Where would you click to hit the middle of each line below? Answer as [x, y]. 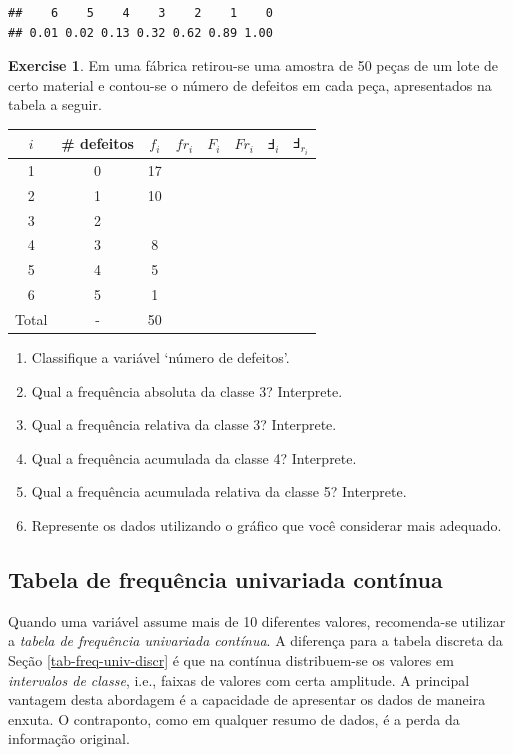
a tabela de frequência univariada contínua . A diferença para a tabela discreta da [255, 640]
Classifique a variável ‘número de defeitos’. [160, 356]
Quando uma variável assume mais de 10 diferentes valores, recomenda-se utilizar [257, 620]
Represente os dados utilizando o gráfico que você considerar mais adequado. [266, 524]
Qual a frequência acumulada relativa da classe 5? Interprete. [219, 491]
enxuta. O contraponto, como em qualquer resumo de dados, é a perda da [234, 718]
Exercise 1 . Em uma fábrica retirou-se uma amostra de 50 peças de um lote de [253, 65]
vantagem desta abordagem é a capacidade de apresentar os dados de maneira [247, 699]
